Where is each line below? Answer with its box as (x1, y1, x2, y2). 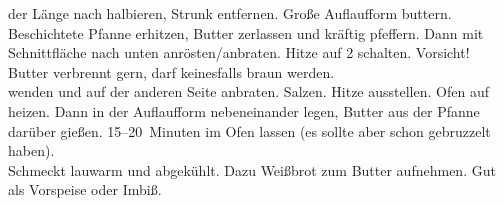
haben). (8, 140, 55, 161)
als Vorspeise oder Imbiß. (8, 179, 162, 200)
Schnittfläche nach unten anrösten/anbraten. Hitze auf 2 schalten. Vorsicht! (8, 42, 470, 63)
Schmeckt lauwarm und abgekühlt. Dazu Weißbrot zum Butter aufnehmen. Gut (8, 159, 496, 180)
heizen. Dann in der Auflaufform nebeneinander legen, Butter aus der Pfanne (8, 100, 480, 121)
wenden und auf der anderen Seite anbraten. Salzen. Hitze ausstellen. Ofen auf (8, 81, 489, 102)
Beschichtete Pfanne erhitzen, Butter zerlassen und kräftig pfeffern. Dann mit (8, 22, 484, 43)
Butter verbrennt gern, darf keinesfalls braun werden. (8, 61, 335, 82)
